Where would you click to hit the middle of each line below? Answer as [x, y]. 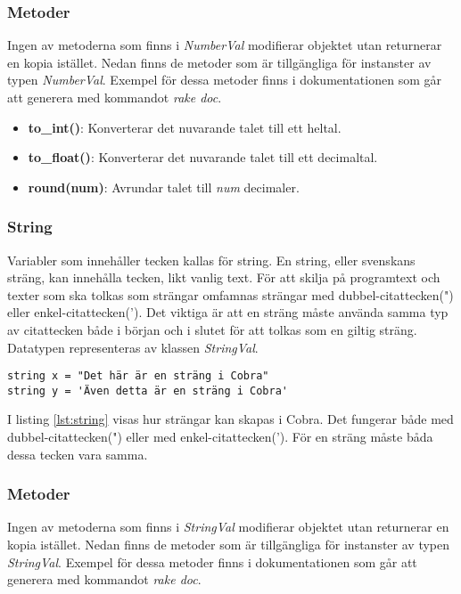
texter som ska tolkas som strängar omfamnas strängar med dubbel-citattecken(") [230, 294]
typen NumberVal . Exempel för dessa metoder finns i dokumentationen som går [224, 80]
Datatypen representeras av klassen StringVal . [133, 347]
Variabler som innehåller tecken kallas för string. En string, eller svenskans [211, 260]
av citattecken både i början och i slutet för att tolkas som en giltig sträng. [212, 329]
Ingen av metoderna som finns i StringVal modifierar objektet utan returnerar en [228, 527]
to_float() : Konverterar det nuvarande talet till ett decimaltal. [203, 157]
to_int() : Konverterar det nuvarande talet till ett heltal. [185, 127]
